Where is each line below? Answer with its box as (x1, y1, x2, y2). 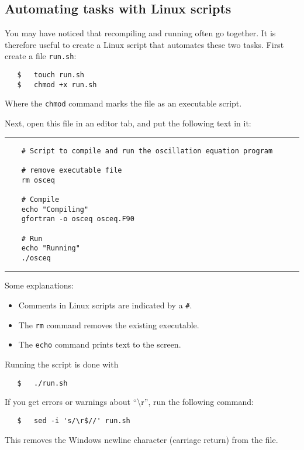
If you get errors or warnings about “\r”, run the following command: (5, 396, 254, 408)
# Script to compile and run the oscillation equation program (21, 146, 273, 155)
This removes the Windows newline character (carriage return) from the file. (5, 433, 278, 445)
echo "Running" (21, 244, 80, 253)
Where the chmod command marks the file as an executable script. (5, 97, 242, 109)
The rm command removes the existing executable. (18, 318, 199, 331)
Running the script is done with (5, 358, 119, 370)
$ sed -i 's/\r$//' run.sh (17, 416, 130, 425)
